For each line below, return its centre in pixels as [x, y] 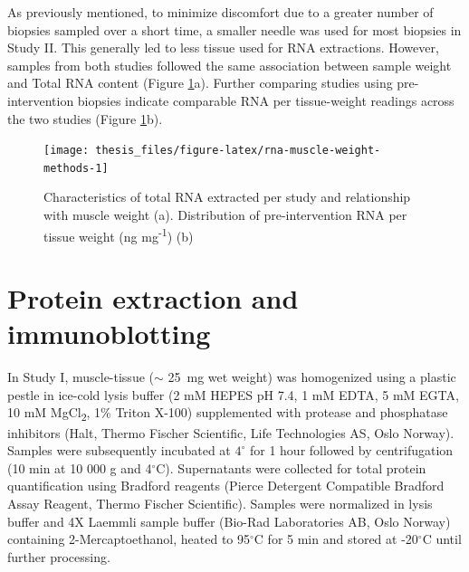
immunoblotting [109, 334]
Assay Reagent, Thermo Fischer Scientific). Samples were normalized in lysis [220, 503]
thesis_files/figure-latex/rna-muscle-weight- [238, 151]
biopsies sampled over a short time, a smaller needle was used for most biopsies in [234, 29]
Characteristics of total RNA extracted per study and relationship [227, 197]
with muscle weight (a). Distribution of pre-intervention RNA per [225, 215]
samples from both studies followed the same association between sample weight [230, 65]
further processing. [59, 556]
